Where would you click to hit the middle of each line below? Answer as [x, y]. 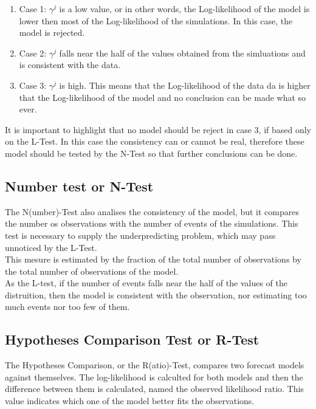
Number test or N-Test [79, 186]
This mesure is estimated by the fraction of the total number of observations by [153, 259]
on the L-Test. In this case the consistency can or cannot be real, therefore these [155, 141]
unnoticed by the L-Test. [51, 247]
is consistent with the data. [70, 65]
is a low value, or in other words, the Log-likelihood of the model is [184, 9]
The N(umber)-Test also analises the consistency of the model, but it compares [152, 211]
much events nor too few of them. [67, 307]
